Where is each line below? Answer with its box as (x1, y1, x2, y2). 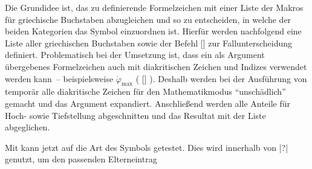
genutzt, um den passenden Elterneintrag (5, 153, 157, 165)
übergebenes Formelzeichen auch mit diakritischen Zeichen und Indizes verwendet (5, 60, 307, 72)
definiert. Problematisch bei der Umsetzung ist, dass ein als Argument (5, 48, 265, 61)
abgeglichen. (5, 121, 50, 133)
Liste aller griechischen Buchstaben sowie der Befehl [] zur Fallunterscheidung (5, 36, 293, 49)
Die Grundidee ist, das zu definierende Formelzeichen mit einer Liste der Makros (5, 1, 304, 13)
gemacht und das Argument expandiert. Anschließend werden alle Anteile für (5, 97, 291, 109)
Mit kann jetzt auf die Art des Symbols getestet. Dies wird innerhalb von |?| (5, 141, 288, 153)
